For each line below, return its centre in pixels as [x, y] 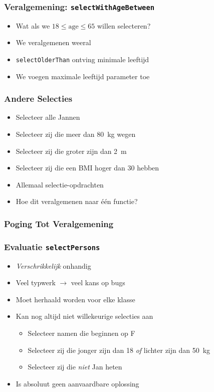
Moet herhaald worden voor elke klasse [75, 299]
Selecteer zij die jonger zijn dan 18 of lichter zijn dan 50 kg [119, 350]
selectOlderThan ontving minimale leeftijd [82, 59]
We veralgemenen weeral [53, 42]
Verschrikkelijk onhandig [53, 265]
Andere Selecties [38, 99]
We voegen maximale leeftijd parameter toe [83, 76]
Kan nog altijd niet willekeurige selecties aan [84, 316]
